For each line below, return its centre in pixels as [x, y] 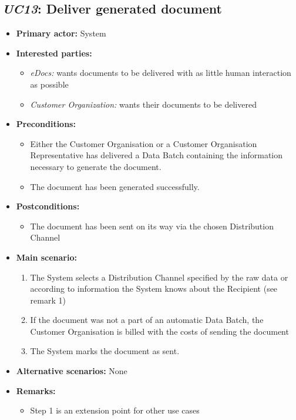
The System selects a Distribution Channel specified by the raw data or [159, 277]
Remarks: [36, 390]
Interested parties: [54, 53]
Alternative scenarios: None [72, 371]
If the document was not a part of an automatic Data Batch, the [147, 320]
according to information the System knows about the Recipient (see [154, 289]
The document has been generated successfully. [115, 186]
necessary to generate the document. [96, 166]
